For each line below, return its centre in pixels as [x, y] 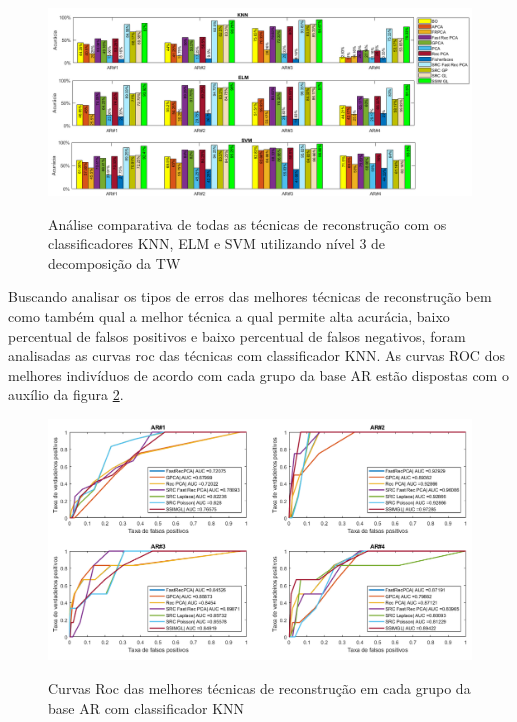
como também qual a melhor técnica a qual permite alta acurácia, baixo [229, 315]
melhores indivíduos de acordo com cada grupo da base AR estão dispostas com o [258, 374]
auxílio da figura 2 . [66, 394]
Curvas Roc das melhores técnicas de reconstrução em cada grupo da [259, 687]
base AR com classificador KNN [146, 707]
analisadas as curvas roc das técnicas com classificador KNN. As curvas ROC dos [256, 355]
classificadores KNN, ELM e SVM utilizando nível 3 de [217, 243]
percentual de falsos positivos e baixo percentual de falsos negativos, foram [237, 335]
